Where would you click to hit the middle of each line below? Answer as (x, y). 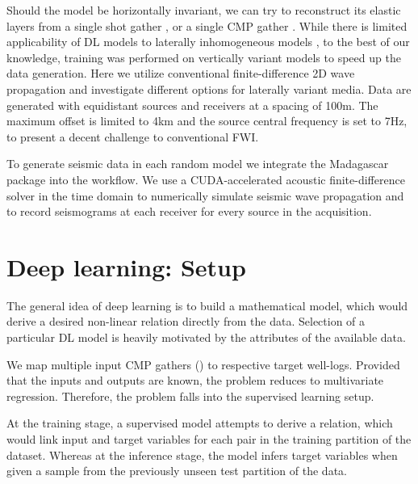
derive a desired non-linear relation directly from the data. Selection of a (186, 321)
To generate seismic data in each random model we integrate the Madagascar (198, 164)
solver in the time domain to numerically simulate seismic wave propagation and (205, 195)
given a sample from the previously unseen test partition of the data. (177, 471)
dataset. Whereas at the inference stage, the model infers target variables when (202, 455)
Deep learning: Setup (126, 266)
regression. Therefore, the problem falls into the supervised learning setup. (190, 396)
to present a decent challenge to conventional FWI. (133, 136)
